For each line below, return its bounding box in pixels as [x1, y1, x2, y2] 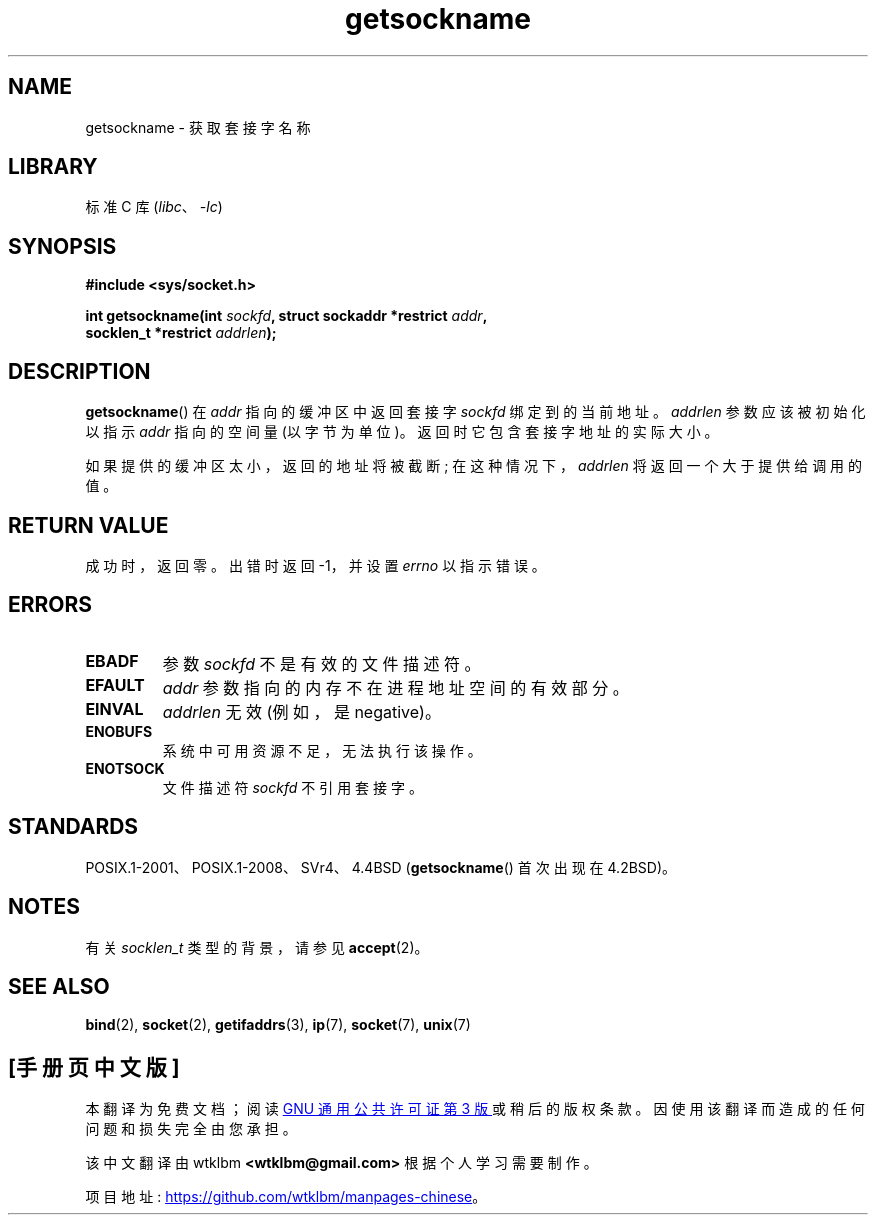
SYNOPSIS [8, 233, 117, 259]
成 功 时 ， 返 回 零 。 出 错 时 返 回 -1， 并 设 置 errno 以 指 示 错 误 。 [85, 556, 546, 574]
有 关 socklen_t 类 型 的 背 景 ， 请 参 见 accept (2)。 [85, 938, 429, 956]
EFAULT [85, 674, 145, 695]
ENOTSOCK [85, 759, 165, 777]
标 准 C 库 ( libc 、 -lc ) [85, 198, 223, 216]
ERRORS [8, 592, 93, 618]
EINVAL [85, 698, 144, 719]
